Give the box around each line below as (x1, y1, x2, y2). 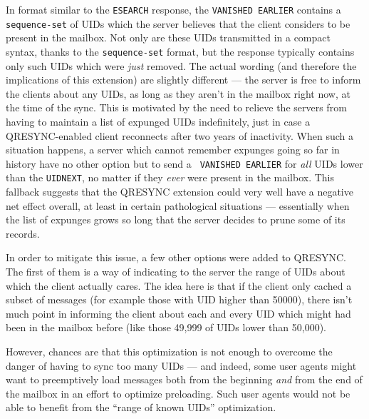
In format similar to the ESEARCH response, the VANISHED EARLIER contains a (6, 2, 341, 16)
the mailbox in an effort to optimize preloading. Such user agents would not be (6, 385, 350, 400)
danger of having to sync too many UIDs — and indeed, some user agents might (6, 358, 357, 373)
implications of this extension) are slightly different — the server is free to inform (6, 72, 361, 87)
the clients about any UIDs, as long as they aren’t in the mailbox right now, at (6, 86, 350, 101)
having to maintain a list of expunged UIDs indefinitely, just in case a (6, 113, 311, 128)
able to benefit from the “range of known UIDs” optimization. (6, 400, 276, 415)
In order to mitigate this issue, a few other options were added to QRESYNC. (6, 250, 347, 265)
